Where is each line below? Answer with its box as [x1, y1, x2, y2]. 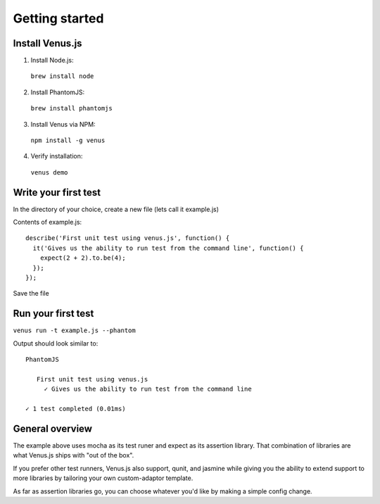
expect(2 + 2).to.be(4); [39, 254, 126, 262]
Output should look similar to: [13, 339, 99, 348]
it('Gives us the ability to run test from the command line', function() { [32, 244, 304, 252]
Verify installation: [30, 152, 83, 160]
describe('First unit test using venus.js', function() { [25, 234, 230, 242]
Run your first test [13, 308, 94, 320]
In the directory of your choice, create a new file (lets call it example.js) [13, 205, 220, 213]
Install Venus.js [13, 37, 82, 49]
